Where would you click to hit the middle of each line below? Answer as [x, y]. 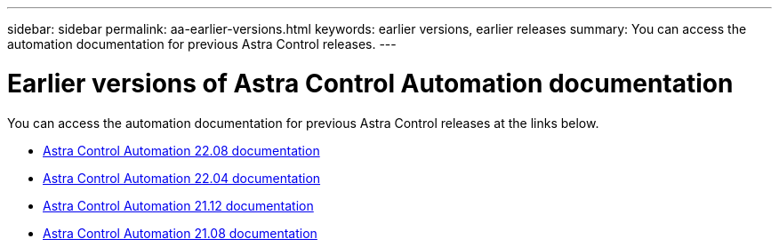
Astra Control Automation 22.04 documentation [182, 178]
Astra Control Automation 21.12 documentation [178, 205]
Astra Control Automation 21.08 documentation [180, 233]
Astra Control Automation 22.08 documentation [181, 150]
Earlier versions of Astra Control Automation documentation [370, 83]
